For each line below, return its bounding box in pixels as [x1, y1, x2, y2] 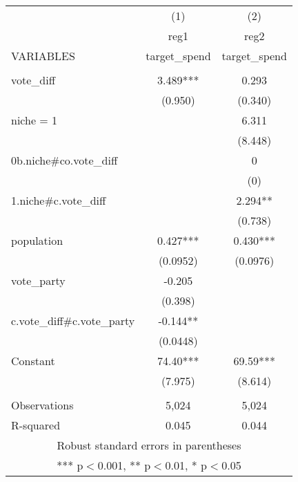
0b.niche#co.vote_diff [11, 152, 118, 168]
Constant [11, 353, 55, 369]
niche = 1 [11, 112, 58, 128]
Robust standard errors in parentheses [57, 437, 241, 453]
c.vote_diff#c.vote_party [11, 313, 135, 328]
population [11, 232, 63, 248]
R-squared [11, 417, 61, 433]
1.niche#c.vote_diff [11, 192, 106, 208]
